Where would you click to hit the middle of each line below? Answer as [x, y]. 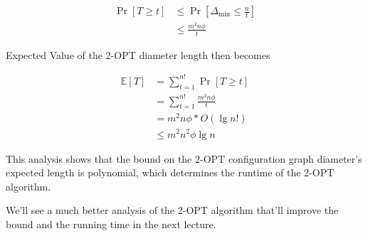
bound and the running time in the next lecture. [111, 224]
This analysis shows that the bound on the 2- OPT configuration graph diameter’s [184, 158]
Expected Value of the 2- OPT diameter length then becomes [138, 54]
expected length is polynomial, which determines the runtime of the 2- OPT [170, 172]
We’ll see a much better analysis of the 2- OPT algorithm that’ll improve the [172, 210]
